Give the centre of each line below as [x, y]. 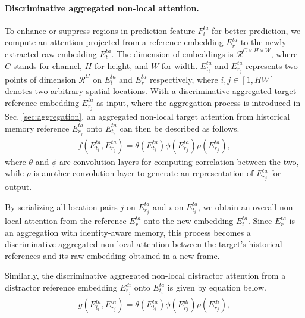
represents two [272, 65]
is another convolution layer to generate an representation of [144, 173]
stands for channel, [48, 65]
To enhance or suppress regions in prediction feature [100, 30]
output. [18, 187]
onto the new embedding [188, 221]
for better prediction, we [256, 30]
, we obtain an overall [237, 206]
